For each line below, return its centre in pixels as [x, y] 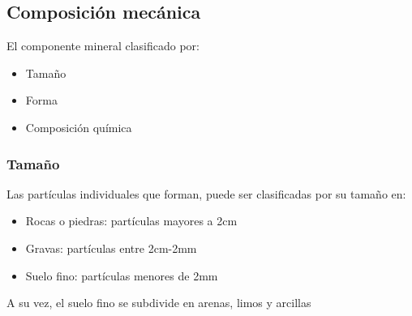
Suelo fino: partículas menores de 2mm [122, 275]
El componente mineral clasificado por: [103, 46]
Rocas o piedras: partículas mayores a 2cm [131, 221]
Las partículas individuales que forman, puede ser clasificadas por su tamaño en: [206, 193]
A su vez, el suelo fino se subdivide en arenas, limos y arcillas [159, 303]
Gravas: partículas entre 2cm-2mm [111, 248]
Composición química [79, 127]
